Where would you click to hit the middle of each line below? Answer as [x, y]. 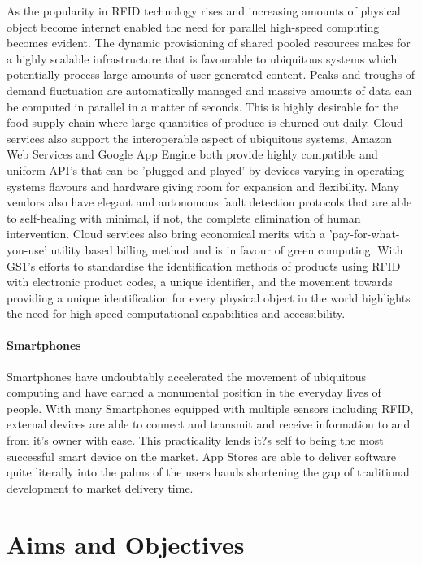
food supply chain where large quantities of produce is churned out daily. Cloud [205, 122]
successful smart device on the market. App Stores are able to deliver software [201, 456]
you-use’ [27, 249]
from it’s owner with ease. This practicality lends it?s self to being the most [195, 440]
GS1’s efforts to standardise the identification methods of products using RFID [204, 265]
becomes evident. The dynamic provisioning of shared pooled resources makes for [209, 43]
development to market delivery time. [100, 487]
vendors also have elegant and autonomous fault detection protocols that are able [209, 202]
